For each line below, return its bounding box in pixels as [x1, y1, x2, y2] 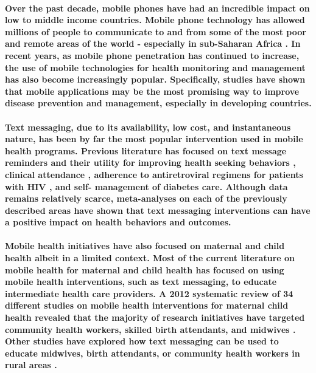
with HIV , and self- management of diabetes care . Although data [5, 180, 288, 193]
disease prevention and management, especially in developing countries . [5, 97, 312, 109]
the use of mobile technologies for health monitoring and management [5, 61, 306, 74]
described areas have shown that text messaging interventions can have [5, 204, 311, 216]
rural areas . [5, 358, 57, 371]
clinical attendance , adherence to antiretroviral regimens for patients [5, 168, 303, 180]
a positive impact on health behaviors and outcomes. [5, 216, 231, 228]
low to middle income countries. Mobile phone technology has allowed [5, 13, 305, 26]
